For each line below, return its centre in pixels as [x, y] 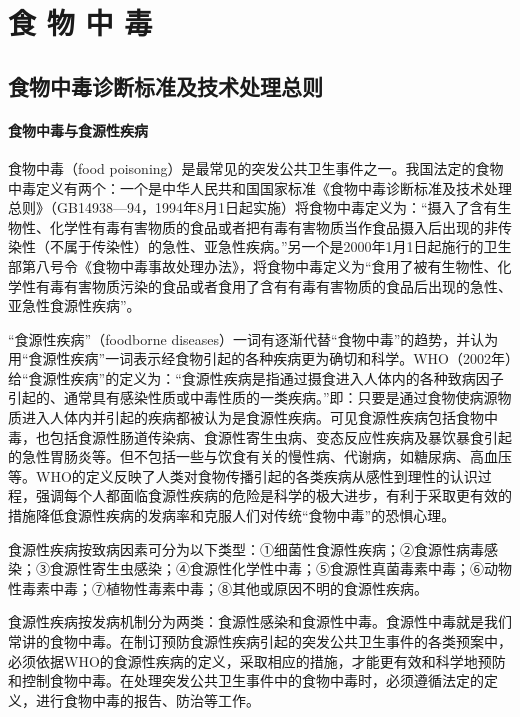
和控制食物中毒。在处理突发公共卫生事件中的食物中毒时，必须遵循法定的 [246, 680]
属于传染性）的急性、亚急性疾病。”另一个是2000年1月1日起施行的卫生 [287, 246]
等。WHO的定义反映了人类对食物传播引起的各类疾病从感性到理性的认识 [243, 475]
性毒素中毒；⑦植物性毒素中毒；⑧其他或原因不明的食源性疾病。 [218, 587]
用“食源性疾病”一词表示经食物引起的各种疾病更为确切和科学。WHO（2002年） [260, 358]
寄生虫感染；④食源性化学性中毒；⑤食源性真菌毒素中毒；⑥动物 [301, 568]
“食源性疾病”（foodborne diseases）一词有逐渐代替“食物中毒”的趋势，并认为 [253, 338]
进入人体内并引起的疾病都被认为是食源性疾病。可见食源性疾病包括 [238, 417]
